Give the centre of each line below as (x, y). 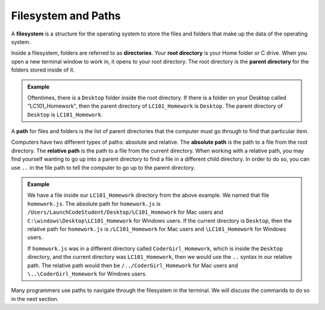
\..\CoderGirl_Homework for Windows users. (87, 273)
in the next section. (35, 299)
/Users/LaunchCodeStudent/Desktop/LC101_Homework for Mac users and (125, 212)
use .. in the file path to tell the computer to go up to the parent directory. (103, 167)
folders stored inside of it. (43, 70)
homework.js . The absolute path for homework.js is (94, 203)
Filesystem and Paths (66, 16)
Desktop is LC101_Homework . (65, 114)
